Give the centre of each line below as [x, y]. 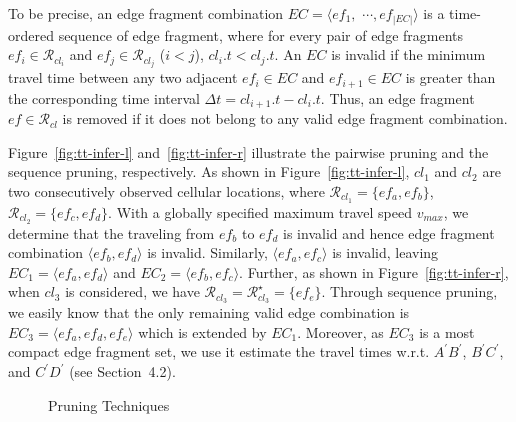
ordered [31, 34]
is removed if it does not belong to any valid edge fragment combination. [285, 118]
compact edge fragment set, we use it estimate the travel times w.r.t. [219, 351]
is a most [447, 331]
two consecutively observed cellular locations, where [166, 190]
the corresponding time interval [104, 97]
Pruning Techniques [109, 404]
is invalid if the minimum [408, 54]
